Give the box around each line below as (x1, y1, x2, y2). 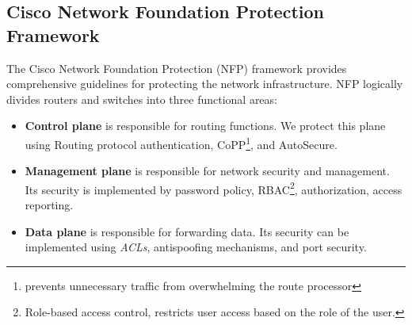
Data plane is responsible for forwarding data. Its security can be (25, 223, 349, 239)
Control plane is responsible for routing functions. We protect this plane (25, 117, 386, 134)
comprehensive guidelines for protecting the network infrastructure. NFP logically (6, 75, 403, 92)
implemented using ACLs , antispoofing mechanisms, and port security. (25, 239, 367, 255)
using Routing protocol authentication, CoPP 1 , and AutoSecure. (25, 133, 338, 152)
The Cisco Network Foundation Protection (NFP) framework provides (6, 59, 347, 76)
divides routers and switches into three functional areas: (6, 90, 277, 107)
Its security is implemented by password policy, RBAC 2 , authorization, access (25, 178, 402, 197)
